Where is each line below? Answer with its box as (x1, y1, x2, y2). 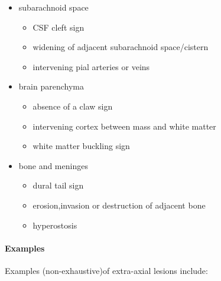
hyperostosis (32, 219, 77, 231)
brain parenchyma (18, 80, 84, 92)
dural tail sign (32, 179, 84, 191)
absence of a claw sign (32, 100, 113, 112)
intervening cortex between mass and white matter (32, 120, 216, 132)
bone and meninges (18, 159, 88, 171)
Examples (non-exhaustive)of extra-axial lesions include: (5, 264, 208, 276)
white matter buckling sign (32, 140, 130, 152)
